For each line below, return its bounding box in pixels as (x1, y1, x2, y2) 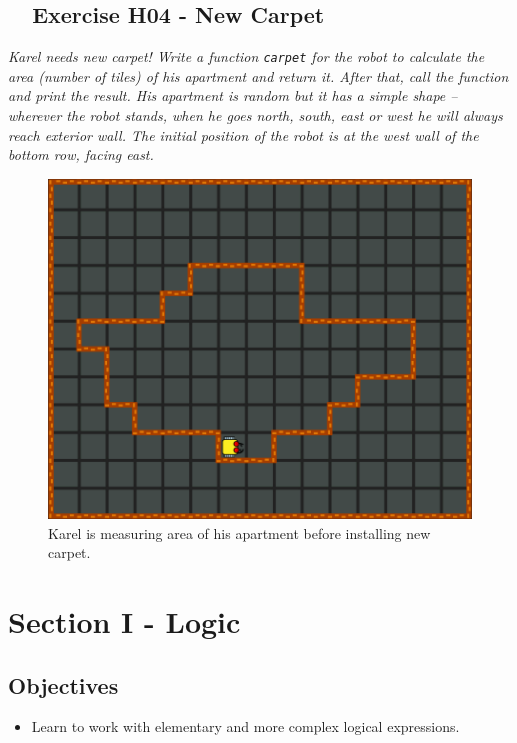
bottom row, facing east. (8, 144, 154, 165)
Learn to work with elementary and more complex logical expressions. (31, 716, 460, 737)
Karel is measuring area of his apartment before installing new (48, 522, 431, 543)
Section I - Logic (8, 600, 241, 641)
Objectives (8, 669, 119, 700)
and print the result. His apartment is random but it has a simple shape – (8, 85, 458, 106)
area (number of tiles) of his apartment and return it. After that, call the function (8, 65, 509, 86)
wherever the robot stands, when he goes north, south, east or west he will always (8, 105, 503, 126)
